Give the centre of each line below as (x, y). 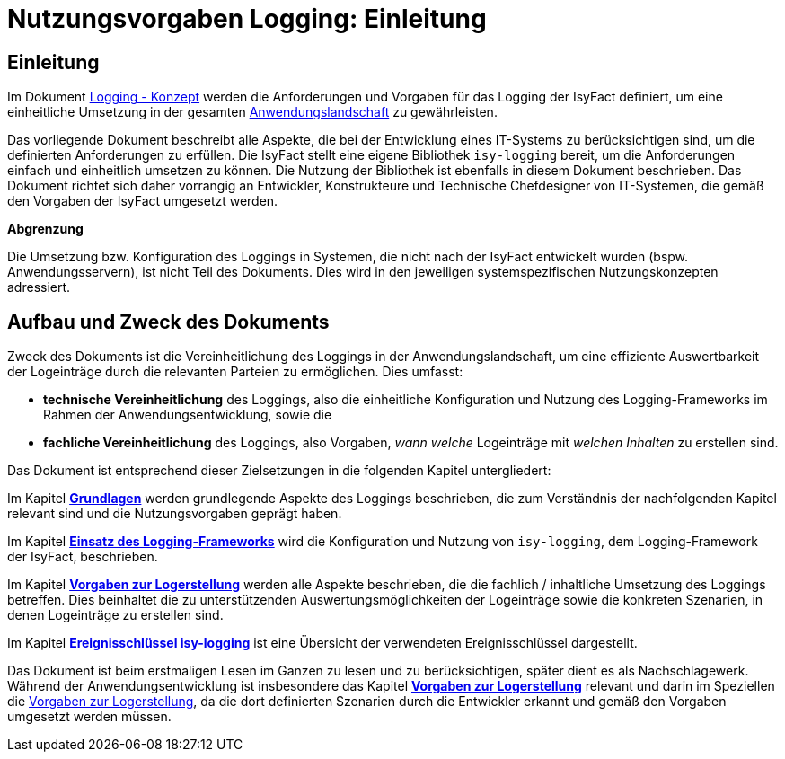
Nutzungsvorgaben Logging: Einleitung (247, 19)
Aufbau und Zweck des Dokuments (168, 322)
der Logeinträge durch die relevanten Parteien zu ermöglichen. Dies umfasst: (235, 372)
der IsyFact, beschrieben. (83, 557)
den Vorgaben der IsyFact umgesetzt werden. (143, 201)
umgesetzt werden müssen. (89, 717)
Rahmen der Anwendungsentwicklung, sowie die (188, 415)
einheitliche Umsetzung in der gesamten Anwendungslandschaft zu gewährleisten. (252, 112)
